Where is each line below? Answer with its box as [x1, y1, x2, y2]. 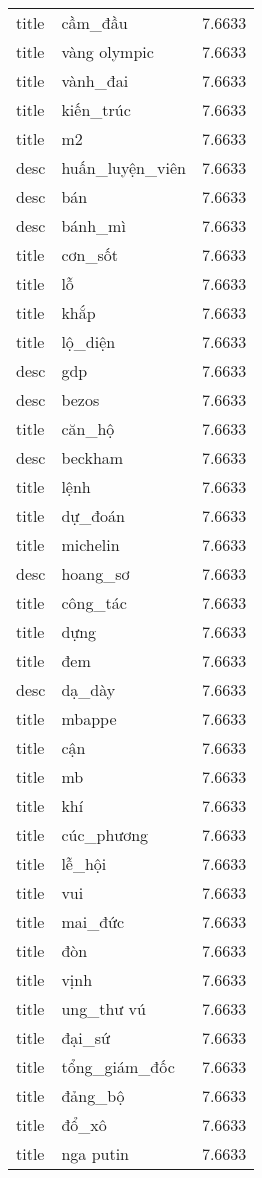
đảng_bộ [61, 1084, 125, 1107]
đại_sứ [61, 1026, 110, 1049]
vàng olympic [61, 40, 154, 63]
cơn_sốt [61, 243, 118, 266]
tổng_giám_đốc [61, 1055, 175, 1078]
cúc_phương [61, 823, 149, 846]
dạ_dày [61, 678, 116, 701]
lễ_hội [61, 852, 107, 875]
